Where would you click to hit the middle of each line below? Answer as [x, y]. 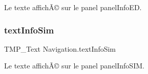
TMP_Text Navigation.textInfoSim [60, 48]
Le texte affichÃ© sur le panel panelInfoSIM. [74, 66]
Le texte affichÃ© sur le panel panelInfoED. [73, 7]
